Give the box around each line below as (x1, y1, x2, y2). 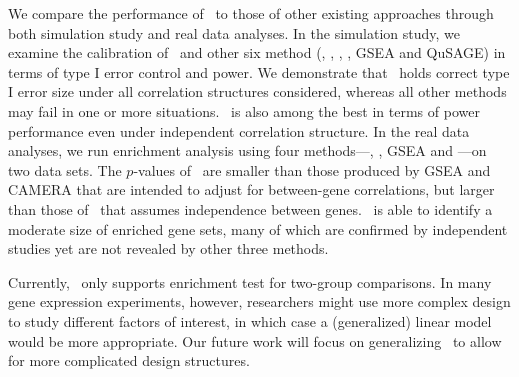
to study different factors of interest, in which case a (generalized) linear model (8, 310, 492, 331)
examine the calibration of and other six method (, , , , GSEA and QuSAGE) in (8, 42, 506, 63)
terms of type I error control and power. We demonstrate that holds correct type (8, 61, 510, 82)
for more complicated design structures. (8, 350, 250, 371)
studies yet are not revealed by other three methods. (8, 238, 329, 259)
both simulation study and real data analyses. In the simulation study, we (8, 22, 461, 43)
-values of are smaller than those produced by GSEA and (133, 159, 491, 180)
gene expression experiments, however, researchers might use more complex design (8, 291, 511, 312)
